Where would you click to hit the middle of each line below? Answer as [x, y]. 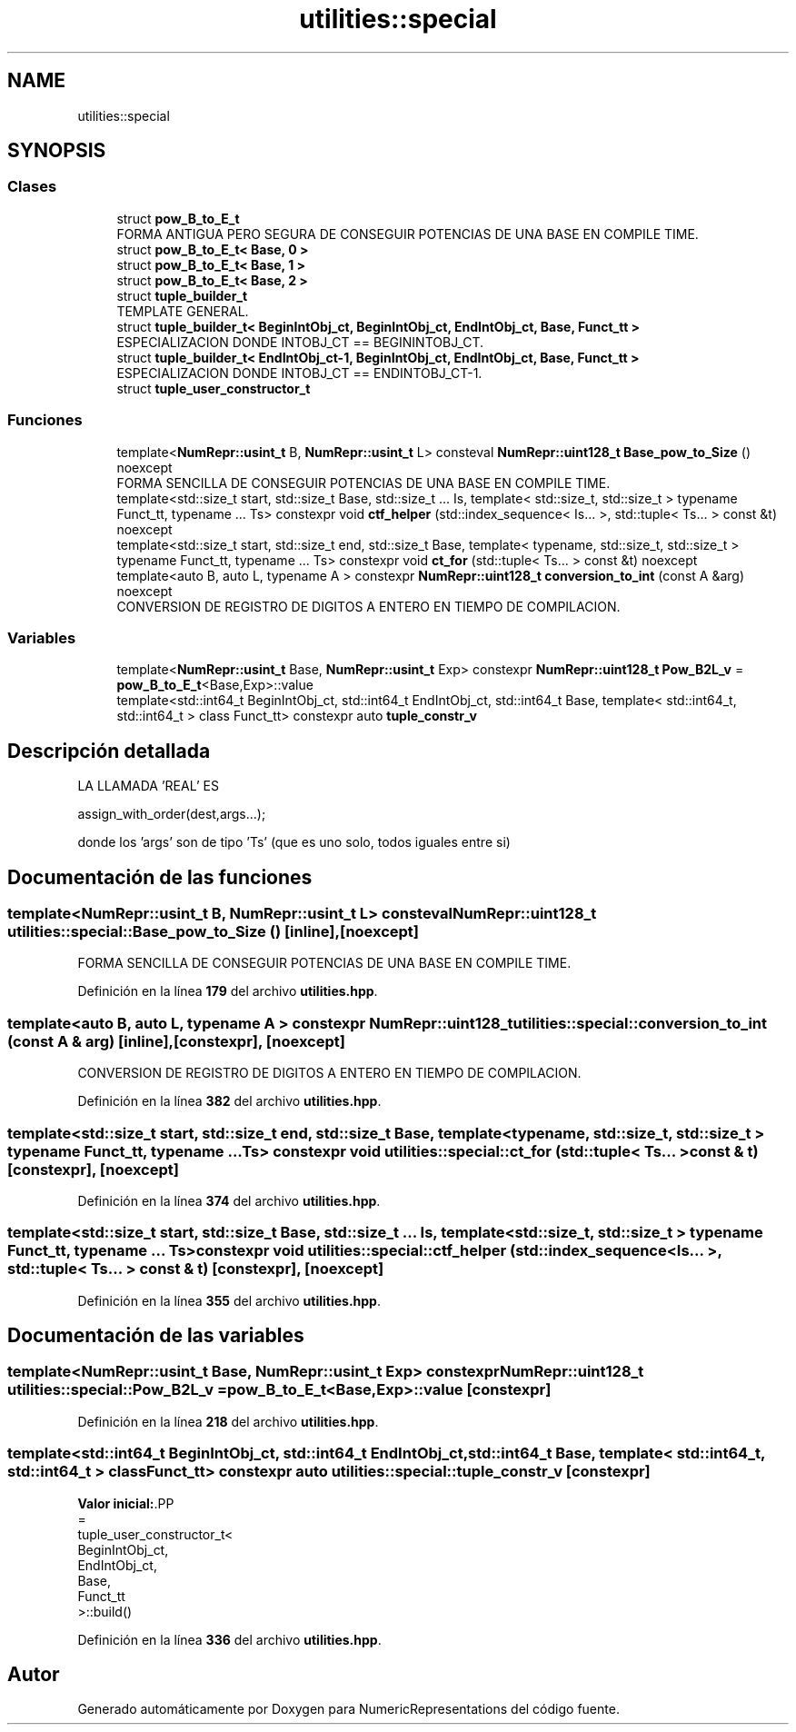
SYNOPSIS [57, 151]
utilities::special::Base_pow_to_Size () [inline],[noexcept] [214, 931]
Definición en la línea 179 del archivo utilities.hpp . [228, 991]
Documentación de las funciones [160, 877]
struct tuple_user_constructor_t [214, 388]
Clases [32, 187]
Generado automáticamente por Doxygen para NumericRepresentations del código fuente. [348, 1709]
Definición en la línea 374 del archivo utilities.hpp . [229, 1200]
